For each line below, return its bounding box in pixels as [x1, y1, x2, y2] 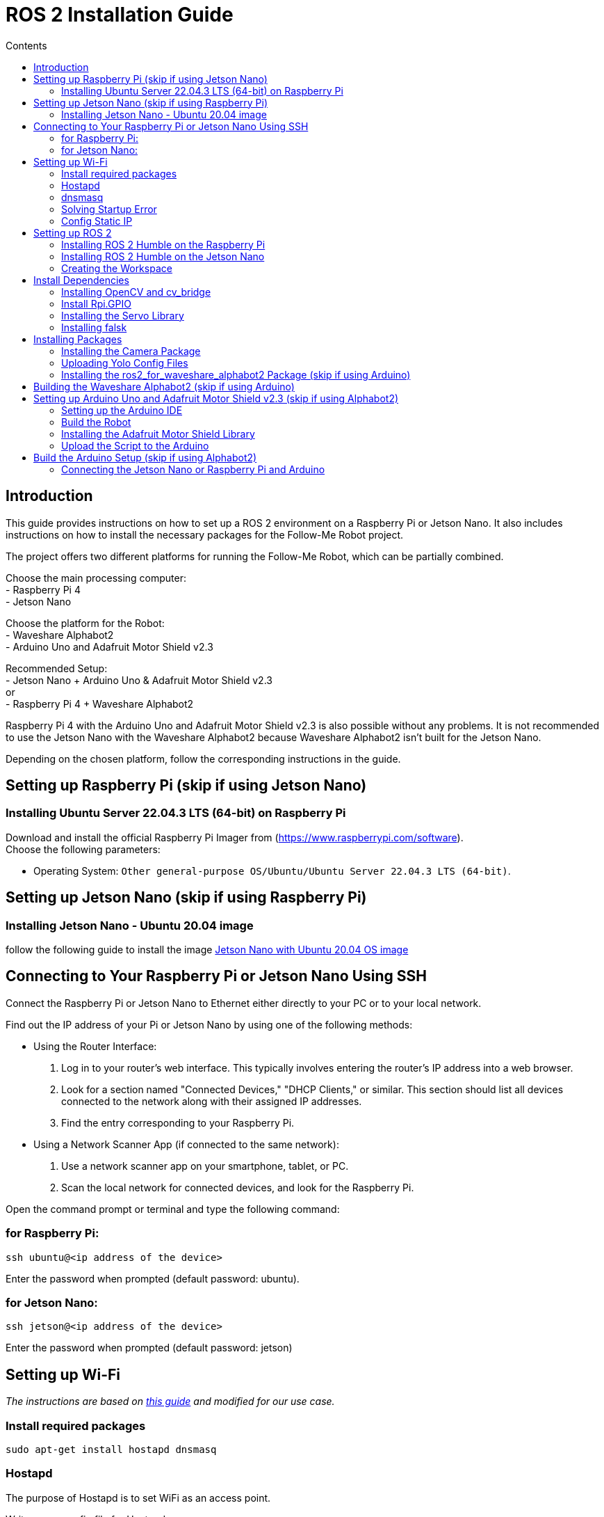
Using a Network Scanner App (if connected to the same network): [33, 1138, 339, 1150]
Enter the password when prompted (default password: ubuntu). [6, 1272, 300, 1285]
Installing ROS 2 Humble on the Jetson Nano [61, 250, 265, 262]
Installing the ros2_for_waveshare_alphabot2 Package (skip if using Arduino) [61, 368, 411, 381]
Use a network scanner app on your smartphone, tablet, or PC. [61, 1159, 349, 1172]
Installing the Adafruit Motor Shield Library [61, 427, 255, 440]
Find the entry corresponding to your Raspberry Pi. [61, 1116, 295, 1129]
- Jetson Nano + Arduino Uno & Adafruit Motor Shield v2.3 [6, 674, 272, 686]
